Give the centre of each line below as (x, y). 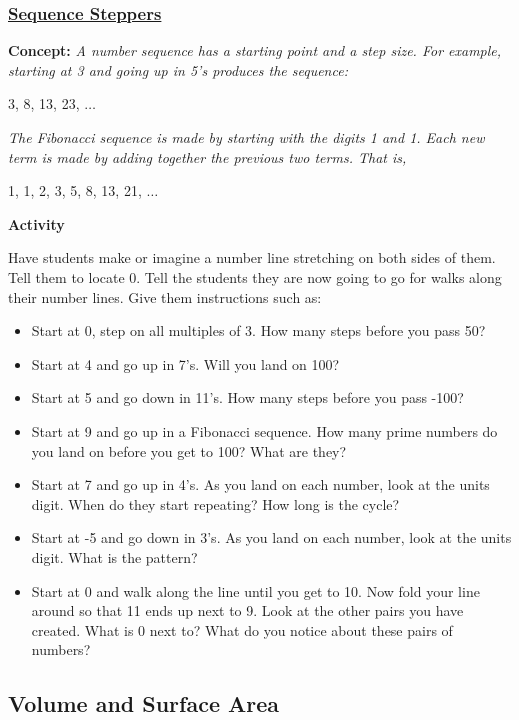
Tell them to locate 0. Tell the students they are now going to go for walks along (255, 276)
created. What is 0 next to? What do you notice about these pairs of (242, 629)
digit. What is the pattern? (114, 556)
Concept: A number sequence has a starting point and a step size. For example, (255, 50)
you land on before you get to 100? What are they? (189, 450)
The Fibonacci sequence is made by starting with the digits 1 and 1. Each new (246, 137)
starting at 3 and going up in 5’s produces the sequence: (178, 69)
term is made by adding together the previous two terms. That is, (207, 156)
